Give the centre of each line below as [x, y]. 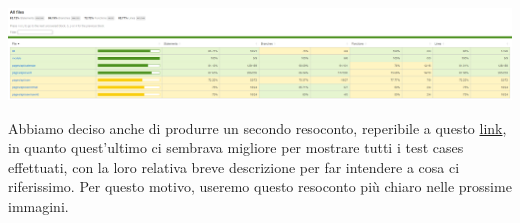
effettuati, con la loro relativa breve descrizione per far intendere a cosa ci [234, 166]
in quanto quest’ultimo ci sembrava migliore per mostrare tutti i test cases [236, 147]
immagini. [38, 206]
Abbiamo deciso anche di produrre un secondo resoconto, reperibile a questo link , [257, 127]
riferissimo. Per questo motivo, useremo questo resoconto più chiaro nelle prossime [260, 186]
